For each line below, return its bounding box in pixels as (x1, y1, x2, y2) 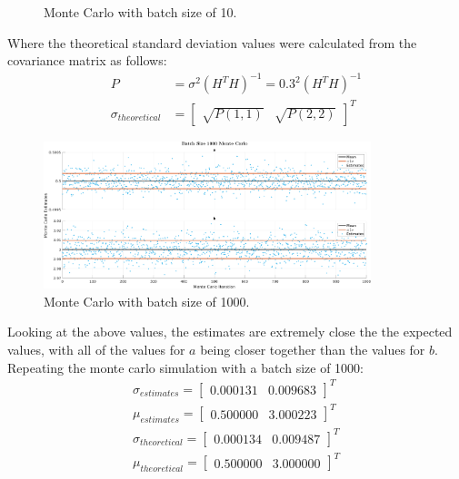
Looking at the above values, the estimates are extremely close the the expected (7, 322, 453, 341)
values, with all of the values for (7, 340, 185, 359)
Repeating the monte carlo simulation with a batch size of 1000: (7, 357, 364, 376)
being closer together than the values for (200, 340, 425, 359)
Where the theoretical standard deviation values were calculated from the (7, 33, 417, 52)
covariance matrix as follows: (7, 51, 167, 70)
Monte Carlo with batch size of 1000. (44, 291, 250, 310)
